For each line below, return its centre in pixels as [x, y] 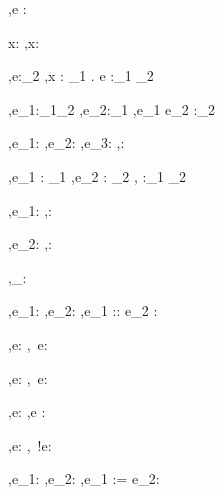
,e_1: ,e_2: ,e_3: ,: [66, 142]
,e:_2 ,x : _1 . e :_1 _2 [81, 75]
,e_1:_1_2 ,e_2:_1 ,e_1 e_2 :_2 [111, 108]
